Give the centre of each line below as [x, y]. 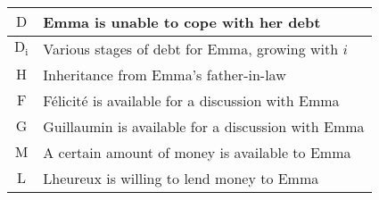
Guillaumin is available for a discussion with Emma [204, 126]
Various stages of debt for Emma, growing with [191, 49]
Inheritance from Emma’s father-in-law [165, 75]
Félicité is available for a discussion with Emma [191, 100]
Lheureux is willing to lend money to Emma [181, 178]
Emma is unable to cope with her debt [182, 22]
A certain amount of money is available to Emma [197, 152]
